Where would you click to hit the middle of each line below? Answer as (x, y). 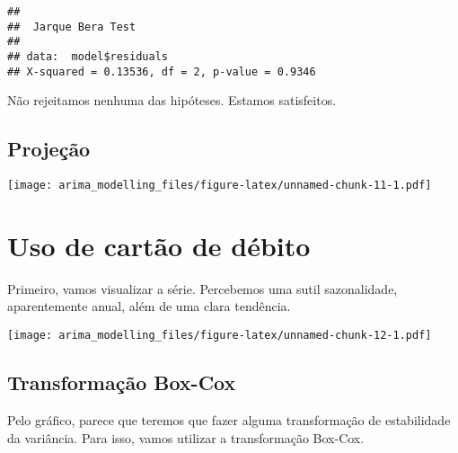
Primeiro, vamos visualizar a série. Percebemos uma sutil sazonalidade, (203, 288)
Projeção (49, 149)
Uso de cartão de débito (159, 245)
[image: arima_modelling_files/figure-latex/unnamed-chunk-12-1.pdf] (220, 336)
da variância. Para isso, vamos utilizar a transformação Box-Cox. (186, 437)
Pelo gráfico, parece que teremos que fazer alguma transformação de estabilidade (229, 419)
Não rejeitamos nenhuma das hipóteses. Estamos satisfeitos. (172, 100)
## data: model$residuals (88, 56)
